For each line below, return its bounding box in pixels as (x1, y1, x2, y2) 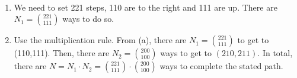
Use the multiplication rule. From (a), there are (14, 34, 187, 46)
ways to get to (160, 47, 212, 59)
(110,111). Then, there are (14, 47, 110, 59)
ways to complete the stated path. (159, 60, 283, 72)
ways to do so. (62, 12, 114, 25)
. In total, (257, 47, 293, 59)
